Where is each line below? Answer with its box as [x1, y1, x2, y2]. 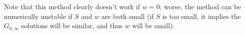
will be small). [132, 20, 175, 31]
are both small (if [101, 11, 154, 21]
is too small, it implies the [162, 11, 241, 21]
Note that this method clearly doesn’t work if [4, 1, 140, 11]
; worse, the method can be [159, 1, 241, 11]
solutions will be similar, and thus [21, 20, 123, 31]
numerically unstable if [4, 11, 72, 21]
